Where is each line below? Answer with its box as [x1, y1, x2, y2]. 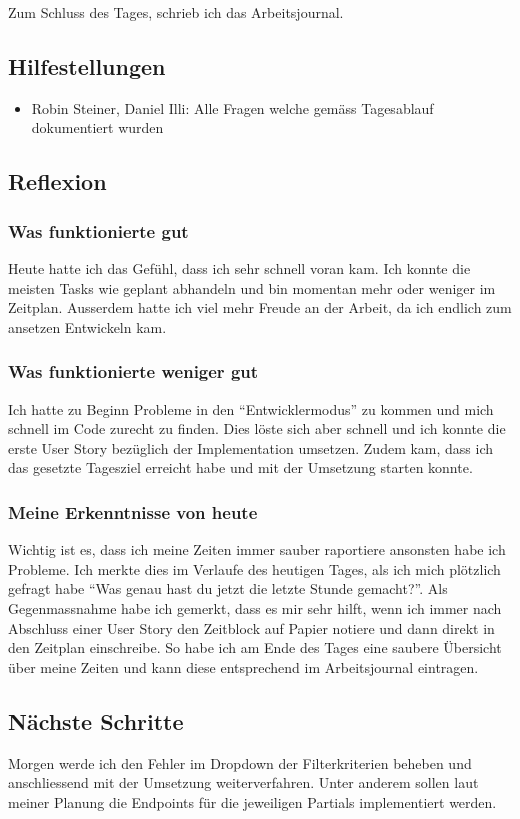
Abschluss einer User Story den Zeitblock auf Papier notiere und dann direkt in [8, 617, 495, 638]
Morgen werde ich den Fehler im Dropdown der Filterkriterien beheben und [8, 752, 472, 773]
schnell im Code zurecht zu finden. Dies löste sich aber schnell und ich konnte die [8, 418, 506, 439]
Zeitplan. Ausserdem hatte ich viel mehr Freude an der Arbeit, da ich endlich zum [8, 297, 512, 318]
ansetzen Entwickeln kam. [8, 316, 167, 337]
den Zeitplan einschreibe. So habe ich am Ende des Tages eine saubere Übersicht [8, 637, 502, 658]
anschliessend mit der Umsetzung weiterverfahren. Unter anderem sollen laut [8, 772, 479, 793]
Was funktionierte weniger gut [8, 359, 259, 384]
